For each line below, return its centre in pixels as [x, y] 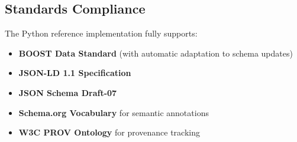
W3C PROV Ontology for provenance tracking [109, 132]
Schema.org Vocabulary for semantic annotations [114, 112]
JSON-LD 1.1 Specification [75, 73]
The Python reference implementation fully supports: [101, 33]
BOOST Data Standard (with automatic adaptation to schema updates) [156, 53]
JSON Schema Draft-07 [68, 92]
